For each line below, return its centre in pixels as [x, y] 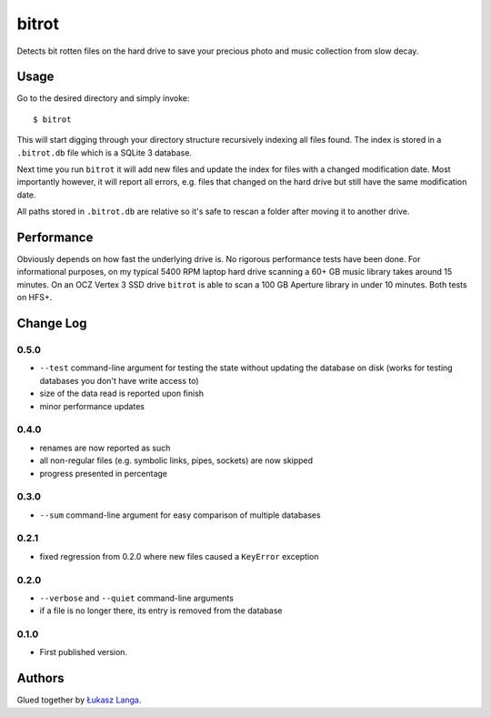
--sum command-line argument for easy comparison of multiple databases [180, 515]
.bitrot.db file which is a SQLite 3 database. [105, 152]
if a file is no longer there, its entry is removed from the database [161, 611]
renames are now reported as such [105, 448]
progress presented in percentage [104, 473]
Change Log [52, 323]
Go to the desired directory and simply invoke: [103, 98]
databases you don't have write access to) [119, 380]
